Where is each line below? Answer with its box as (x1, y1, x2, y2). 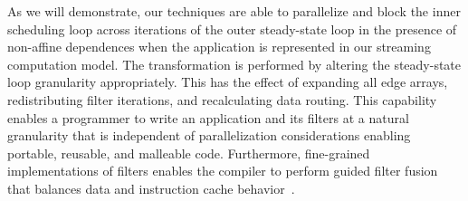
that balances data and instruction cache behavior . (7, 178, 295, 197)
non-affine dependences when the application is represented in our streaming (7, 37, 431, 56)
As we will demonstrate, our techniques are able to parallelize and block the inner (7, 2, 461, 20)
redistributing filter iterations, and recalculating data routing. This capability (7, 90, 437, 109)
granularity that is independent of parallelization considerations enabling (7, 126, 411, 145)
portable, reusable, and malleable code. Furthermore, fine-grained (7, 143, 370, 162)
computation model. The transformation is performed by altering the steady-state (7, 54, 462, 73)
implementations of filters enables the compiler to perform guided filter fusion (7, 161, 438, 180)
